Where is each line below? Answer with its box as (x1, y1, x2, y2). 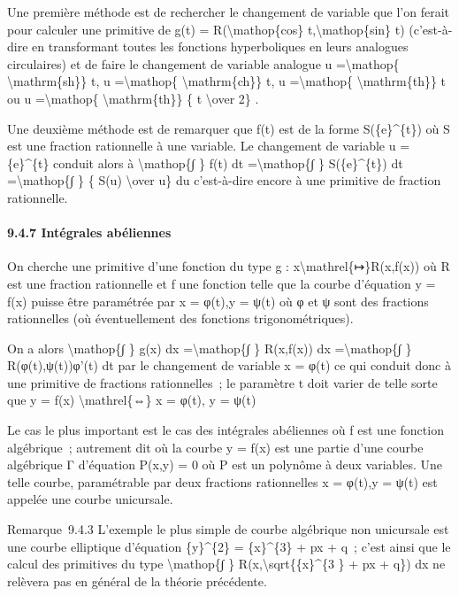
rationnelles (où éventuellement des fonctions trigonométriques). (7, 309, 354, 328)
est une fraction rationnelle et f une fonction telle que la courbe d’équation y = (7, 274, 436, 292)
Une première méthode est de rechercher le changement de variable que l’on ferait (7, 3, 450, 20)
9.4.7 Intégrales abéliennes (7, 223, 172, 242)
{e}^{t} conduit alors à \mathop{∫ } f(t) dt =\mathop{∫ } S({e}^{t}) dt (7, 153, 403, 172)
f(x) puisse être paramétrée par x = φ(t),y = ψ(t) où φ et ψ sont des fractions (7, 291, 429, 310)
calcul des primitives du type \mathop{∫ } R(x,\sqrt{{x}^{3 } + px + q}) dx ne (7, 554, 446, 573)
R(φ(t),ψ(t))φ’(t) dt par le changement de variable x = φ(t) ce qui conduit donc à (7, 356, 451, 375)
